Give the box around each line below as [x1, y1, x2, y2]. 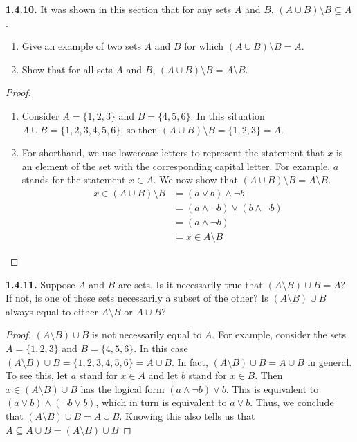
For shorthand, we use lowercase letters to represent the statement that [21, 145, 324, 160]
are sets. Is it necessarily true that [118, 277, 263, 291]
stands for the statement [21, 172, 126, 187]
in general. [307, 354, 352, 369]
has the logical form [80, 381, 165, 396]
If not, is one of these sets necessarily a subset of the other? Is [6, 291, 268, 305]
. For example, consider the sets [212, 327, 347, 342]
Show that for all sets [21, 62, 113, 76]
